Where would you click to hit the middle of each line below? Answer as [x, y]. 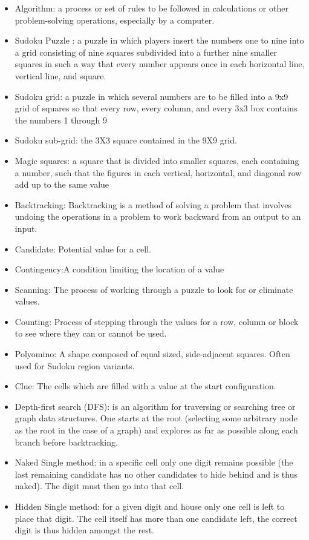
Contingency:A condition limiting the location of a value [119, 269]
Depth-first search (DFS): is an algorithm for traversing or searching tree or [155, 406]
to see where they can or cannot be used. [91, 333]
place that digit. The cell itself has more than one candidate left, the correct [156, 518]
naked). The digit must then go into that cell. [99, 486]
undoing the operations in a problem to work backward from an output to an [158, 216]
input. [26, 228]
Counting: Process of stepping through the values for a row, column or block [157, 321]
